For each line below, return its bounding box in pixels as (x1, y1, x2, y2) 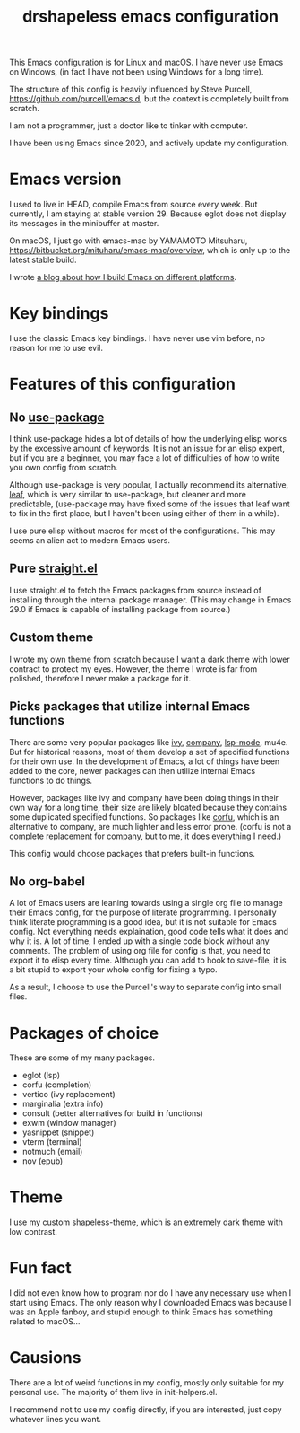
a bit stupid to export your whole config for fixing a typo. (9, 964, 218, 975)
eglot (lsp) (21, 1070, 61, 1081)
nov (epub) (21, 1156, 64, 1166)
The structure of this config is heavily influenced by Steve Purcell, (9, 84, 253, 95)
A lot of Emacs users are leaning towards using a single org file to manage (9, 898, 284, 909)
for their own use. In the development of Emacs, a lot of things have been (9, 756, 280, 767)
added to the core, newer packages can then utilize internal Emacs (9, 765, 256, 776)
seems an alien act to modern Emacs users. (9, 535, 171, 546)
